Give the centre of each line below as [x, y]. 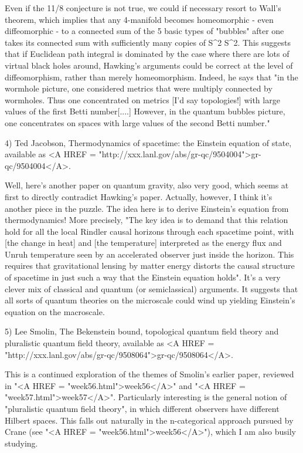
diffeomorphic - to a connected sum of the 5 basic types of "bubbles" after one [144, 31]
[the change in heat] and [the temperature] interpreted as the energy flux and [143, 243]
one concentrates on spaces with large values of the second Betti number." [137, 122]
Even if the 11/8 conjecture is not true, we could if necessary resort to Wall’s [143, 8]
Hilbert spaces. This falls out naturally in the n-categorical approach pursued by [149, 420]
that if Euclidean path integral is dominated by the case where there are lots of [147, 54]
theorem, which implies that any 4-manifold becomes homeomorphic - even [139, 19]
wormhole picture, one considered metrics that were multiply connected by [139, 88]
